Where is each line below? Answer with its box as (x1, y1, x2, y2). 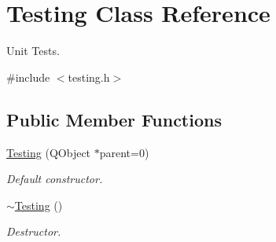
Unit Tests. (6, 42, 60, 59)
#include (6, 68, 50, 85)
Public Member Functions (6, 107, 222, 131)
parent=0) (99, 144, 149, 160)
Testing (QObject (6, 144, 91, 160)
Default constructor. (6, 170, 103, 187)
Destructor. (6, 223, 61, 240)
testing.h (68, 68, 110, 85)
